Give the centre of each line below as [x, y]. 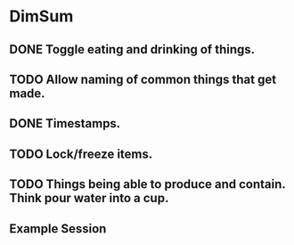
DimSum [41, 16]
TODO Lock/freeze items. [81, 154]
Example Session [58, 229]
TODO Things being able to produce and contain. [147, 184]
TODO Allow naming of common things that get [143, 79]
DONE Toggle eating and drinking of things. [132, 49]
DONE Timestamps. [65, 123]
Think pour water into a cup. [89, 198]
